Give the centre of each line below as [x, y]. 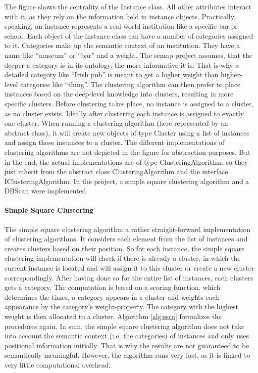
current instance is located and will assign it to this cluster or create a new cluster [129, 268]
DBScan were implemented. [46, 191]
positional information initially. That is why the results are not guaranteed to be [127, 345]
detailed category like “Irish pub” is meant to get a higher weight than [112, 74]
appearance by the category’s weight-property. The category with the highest [122, 306]
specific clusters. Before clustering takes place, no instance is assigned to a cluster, [129, 103]
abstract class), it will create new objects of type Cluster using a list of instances [127, 132]
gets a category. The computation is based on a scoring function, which [112, 287]
